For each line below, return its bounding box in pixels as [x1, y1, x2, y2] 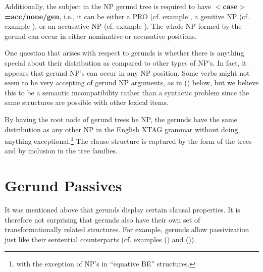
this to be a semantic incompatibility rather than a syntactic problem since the [5, 87, 249, 97]
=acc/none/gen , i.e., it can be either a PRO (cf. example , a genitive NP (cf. [5, 11, 249, 21]
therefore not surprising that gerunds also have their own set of [5, 214, 200, 225]
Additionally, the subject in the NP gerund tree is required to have [5, 1, 212, 11]
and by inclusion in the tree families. [5, 145, 118, 156]
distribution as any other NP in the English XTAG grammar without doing [5, 124, 238, 134]
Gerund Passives [5, 175, 122, 196]
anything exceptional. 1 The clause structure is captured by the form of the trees [5, 134, 252, 146]
